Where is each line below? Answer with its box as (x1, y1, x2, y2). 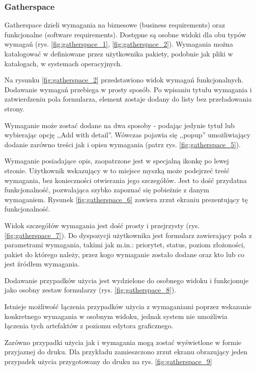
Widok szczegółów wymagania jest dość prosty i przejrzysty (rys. (4, 220, 200, 230)
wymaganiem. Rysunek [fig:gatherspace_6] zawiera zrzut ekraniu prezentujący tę (4, 194, 248, 204)
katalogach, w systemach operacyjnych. (4, 58, 122, 68)
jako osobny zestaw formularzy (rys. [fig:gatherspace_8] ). (4, 285, 176, 295)
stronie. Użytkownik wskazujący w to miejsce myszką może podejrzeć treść (4, 165, 229, 175)
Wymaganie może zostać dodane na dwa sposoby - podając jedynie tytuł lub (4, 120, 235, 130)
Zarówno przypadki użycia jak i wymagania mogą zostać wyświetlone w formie (4, 337, 242, 347)
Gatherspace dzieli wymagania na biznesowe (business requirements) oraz (4, 20, 226, 30)
